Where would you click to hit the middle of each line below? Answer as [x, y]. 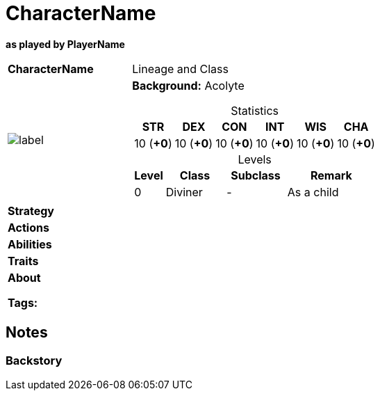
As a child [313, 192]
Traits [23, 261]
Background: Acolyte [188, 85]
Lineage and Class [180, 69]
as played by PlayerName [65, 44]
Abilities [30, 244]
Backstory [34, 360]
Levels [255, 159]
